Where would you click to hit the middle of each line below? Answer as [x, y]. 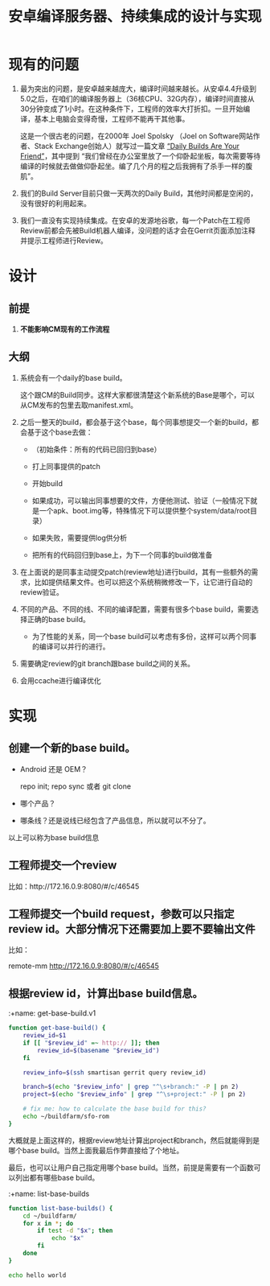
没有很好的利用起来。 [55, 203]
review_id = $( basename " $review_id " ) [98, 1050]
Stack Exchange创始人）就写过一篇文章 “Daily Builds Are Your [137, 146]
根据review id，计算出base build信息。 [106, 993]
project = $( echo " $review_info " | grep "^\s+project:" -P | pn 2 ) [135, 1094]
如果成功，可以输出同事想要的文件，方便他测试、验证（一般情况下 [141, 501]
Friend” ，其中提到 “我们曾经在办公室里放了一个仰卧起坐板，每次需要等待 [140, 156]
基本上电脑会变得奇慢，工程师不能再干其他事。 [112, 118]
